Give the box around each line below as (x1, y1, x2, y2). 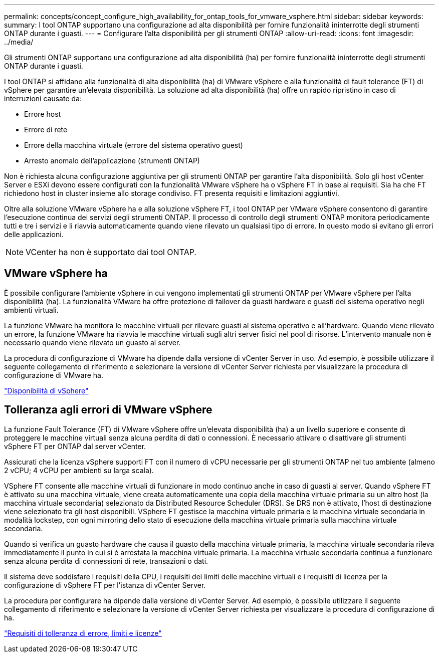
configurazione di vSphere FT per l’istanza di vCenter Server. (4, 580, 206, 589)
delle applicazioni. (4, 230, 64, 239)
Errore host (24, 110, 61, 118)
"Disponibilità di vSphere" (4, 386, 89, 395)
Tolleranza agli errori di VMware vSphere (4, 403, 212, 416)
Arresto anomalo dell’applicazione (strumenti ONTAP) (24, 156, 200, 165)
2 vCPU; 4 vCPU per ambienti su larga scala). (4, 466, 154, 475)
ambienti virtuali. (4, 305, 59, 314)
